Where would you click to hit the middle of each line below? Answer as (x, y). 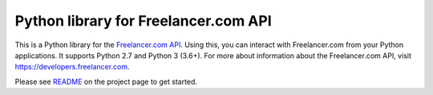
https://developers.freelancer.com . (72, 67)
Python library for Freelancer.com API (143, 21)
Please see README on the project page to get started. (106, 81)
